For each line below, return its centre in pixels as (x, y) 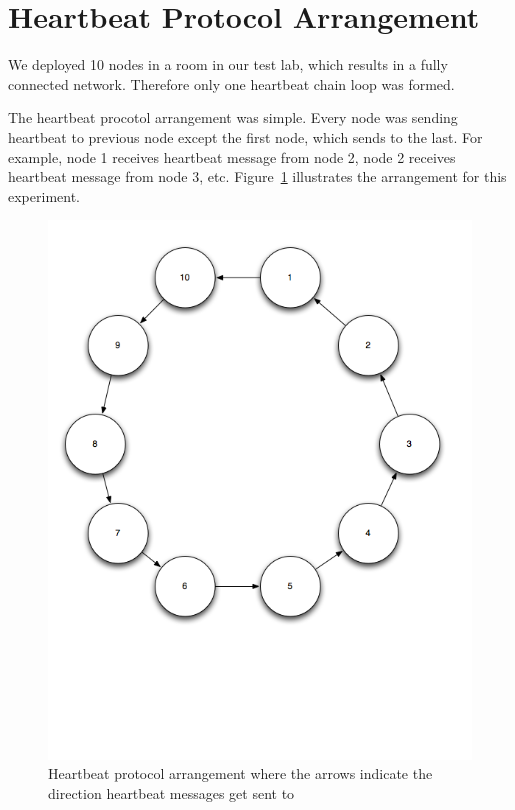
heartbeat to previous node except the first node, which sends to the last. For (245, 136)
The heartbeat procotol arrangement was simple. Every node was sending (233, 117)
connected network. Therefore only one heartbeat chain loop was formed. (231, 83)
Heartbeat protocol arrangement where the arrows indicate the (240, 773)
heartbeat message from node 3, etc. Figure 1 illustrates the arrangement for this (257, 176)
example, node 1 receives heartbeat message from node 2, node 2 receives (232, 156)
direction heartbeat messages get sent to (171, 793)
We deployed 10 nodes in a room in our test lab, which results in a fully (228, 64)
